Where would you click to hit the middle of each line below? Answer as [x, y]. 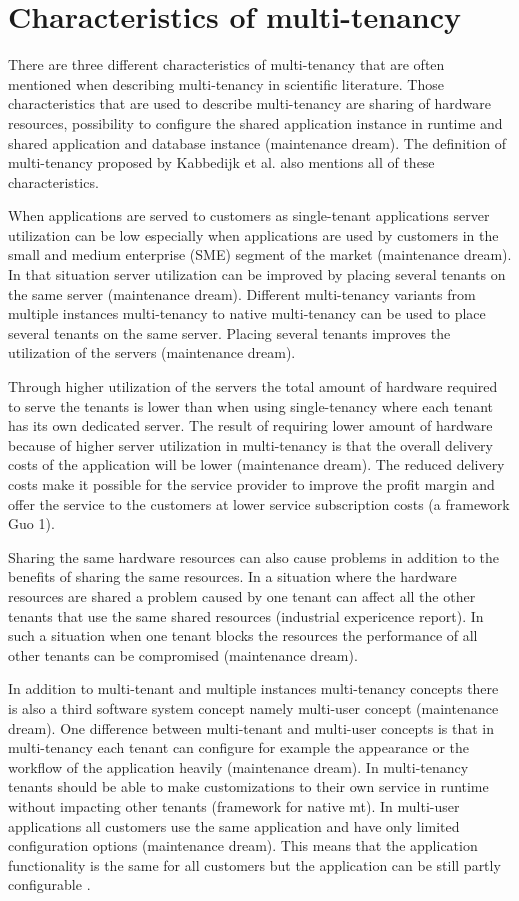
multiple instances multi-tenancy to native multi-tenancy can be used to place [247, 313]
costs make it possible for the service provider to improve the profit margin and [251, 484]
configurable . [49, 884]
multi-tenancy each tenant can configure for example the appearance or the [238, 747]
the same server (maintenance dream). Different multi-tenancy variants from [242, 293]
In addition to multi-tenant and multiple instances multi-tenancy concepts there [253, 688]
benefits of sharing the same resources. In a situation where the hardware [232, 576]
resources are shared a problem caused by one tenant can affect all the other [242, 595]
